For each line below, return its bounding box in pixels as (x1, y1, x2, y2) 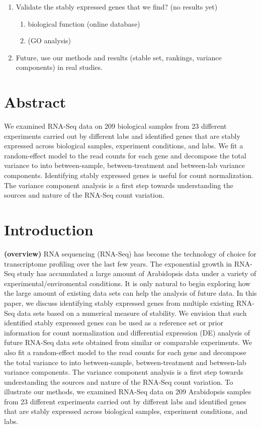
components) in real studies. (16, 62, 103, 72)
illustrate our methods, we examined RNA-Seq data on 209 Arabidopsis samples (4, 386, 251, 397)
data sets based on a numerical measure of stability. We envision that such (17, 307, 247, 318)
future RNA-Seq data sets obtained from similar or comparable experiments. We (4, 337, 252, 348)
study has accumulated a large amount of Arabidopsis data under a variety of (17, 268, 256, 279)
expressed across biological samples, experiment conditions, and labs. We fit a (4, 140, 243, 151)
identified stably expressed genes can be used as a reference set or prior (4, 317, 223, 328)
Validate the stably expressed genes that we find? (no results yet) (16, 2, 218, 12)
